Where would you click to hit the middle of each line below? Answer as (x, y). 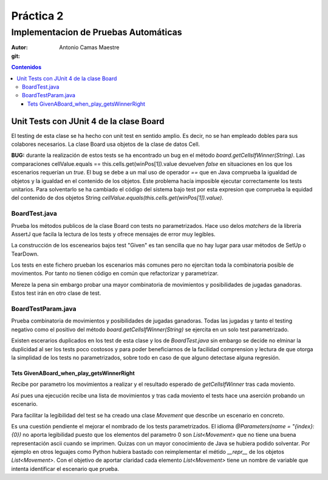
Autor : (20, 47)
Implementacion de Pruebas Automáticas (97, 32)
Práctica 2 (37, 16)
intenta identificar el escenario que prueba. (65, 468)
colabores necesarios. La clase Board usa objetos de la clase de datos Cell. (106, 144)
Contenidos (26, 67)
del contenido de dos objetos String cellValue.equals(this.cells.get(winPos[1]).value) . (118, 198)
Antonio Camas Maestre (89, 47)
